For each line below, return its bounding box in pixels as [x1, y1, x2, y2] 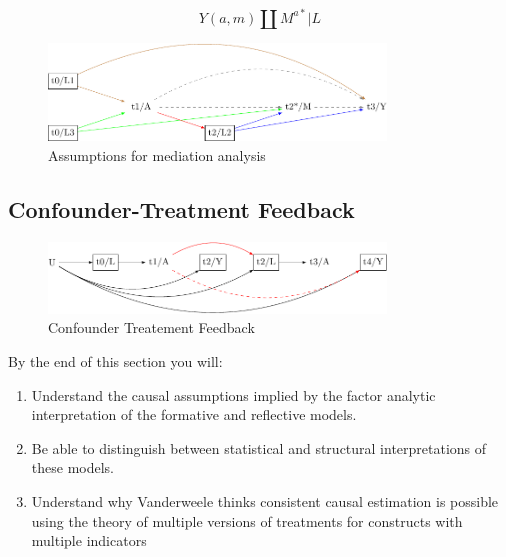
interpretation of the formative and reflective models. [31, 404, 357, 425]
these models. [31, 457, 114, 478]
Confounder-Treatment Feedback [8, 193, 355, 224]
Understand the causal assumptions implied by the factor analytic [31, 384, 436, 405]
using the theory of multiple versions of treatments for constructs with [31, 510, 463, 531]
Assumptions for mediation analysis [48, 144, 266, 165]
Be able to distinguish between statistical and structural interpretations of [31, 437, 487, 458]
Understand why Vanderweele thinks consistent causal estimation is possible [31, 491, 499, 511]
